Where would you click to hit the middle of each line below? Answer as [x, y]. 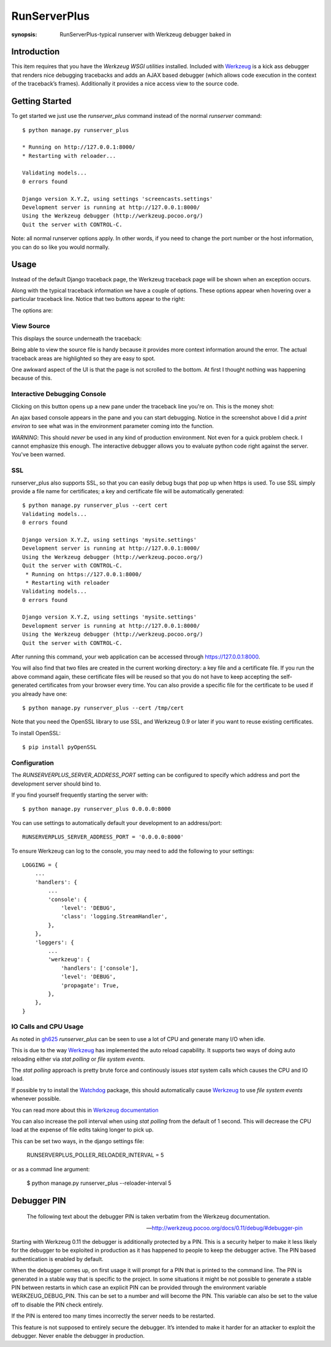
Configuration [33, 763]
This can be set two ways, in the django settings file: [78, 1141]
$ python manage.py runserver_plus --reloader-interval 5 [99, 1183]
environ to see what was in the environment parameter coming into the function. [112, 426]
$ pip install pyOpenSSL [59, 747]
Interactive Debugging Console [59, 394]
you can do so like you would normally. [60, 247]
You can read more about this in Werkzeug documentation [85, 1110]
